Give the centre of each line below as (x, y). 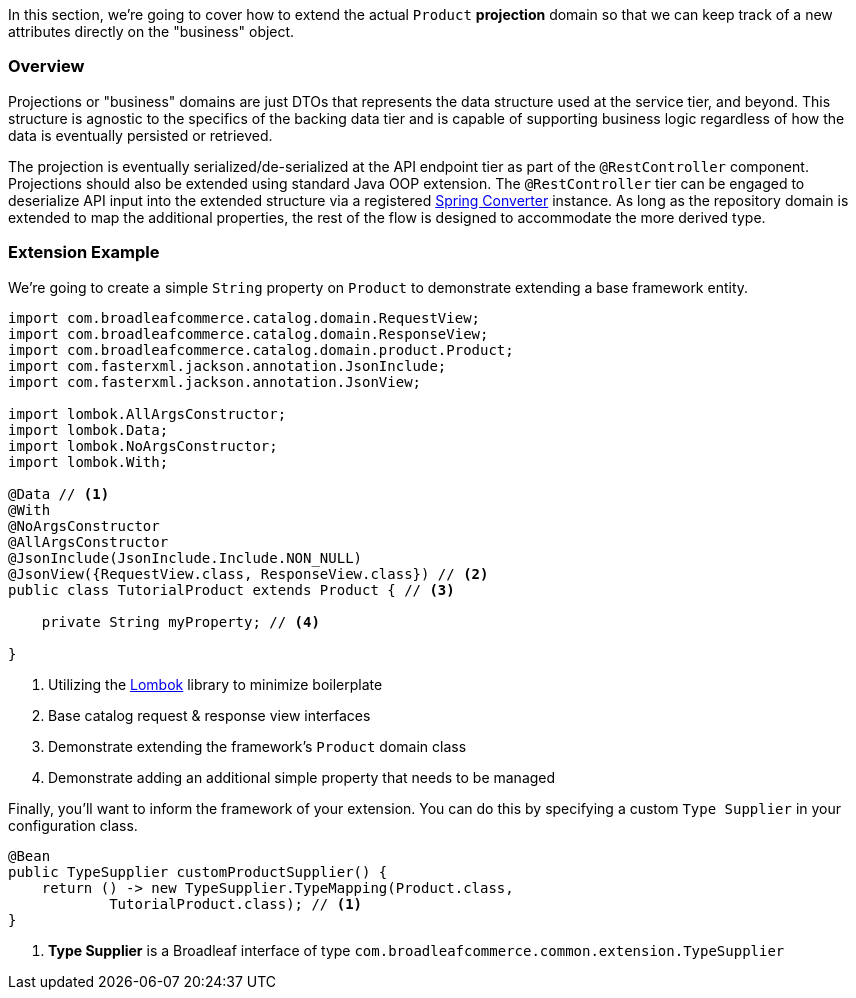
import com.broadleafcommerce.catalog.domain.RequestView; (244, 317)
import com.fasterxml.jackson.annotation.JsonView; (215, 381)
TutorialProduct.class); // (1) (236, 903)
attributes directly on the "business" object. (151, 31)
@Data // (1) (59, 493)
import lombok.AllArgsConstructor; (147, 413)
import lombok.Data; (88, 429)
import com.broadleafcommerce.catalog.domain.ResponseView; (248, 333)
